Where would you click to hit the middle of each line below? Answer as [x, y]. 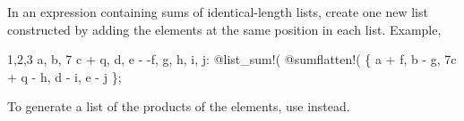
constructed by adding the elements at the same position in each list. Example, [224, 29]
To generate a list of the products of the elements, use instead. [179, 106]
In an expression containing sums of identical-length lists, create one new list [218, 12]
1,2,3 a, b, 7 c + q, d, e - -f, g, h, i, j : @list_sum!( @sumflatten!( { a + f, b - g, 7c [232, 59]
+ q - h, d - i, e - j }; [64, 76]
